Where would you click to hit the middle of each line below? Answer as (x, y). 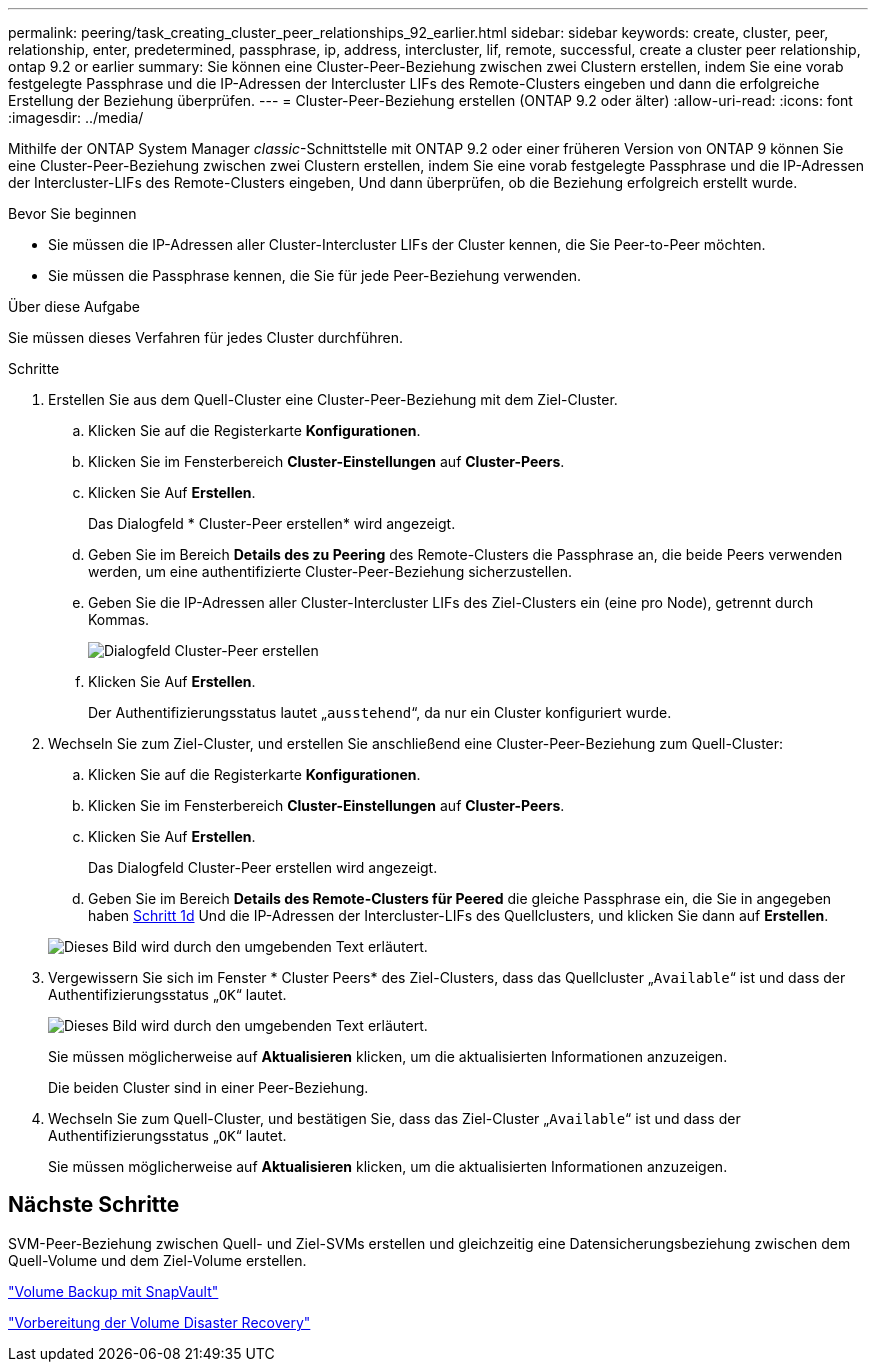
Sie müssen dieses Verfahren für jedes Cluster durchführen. (206, 337)
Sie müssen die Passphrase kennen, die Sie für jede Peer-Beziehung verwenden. (315, 275)
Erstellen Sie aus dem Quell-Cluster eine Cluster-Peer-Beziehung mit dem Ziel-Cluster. (333, 399)
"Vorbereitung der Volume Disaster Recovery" (159, 1322)
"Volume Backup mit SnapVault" (113, 1291)
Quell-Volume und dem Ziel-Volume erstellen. (157, 1260)
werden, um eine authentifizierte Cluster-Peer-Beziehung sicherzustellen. (330, 571)
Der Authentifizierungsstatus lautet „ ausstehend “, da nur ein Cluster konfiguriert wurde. (380, 712)
